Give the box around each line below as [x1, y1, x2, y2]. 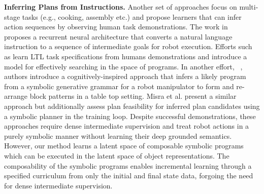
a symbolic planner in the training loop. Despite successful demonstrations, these [4, 110, 256, 121]
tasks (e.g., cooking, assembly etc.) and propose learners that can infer [22, 11, 242, 22]
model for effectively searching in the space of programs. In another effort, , [4, 61, 243, 71]
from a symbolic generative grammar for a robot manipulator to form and [4, 81, 234, 91]
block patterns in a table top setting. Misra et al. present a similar [29, 91, 237, 101]
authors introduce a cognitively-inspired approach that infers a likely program [4, 71, 246, 82]
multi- [239, 2, 258, 12]
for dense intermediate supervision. [4, 180, 113, 190]
